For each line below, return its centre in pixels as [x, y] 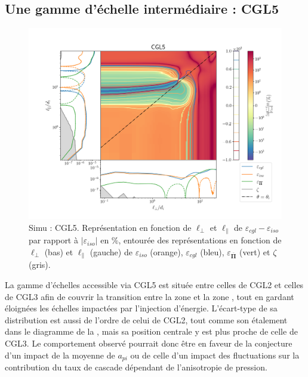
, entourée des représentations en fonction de [200, 240]
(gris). [40, 265]
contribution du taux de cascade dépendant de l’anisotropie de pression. [136, 367]
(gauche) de [111, 251]
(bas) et [59, 251]
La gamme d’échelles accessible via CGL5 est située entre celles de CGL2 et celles [154, 284]
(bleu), [212, 251]
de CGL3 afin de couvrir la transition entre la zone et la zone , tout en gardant [150, 296]
